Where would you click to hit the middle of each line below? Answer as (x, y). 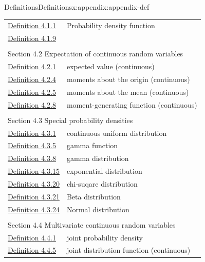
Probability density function (111, 25)
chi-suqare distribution (102, 183)
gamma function (92, 145)
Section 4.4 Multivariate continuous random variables (92, 224)
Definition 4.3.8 (32, 158)
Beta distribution (94, 196)
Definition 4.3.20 (34, 183)
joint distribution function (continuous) (128, 250)
